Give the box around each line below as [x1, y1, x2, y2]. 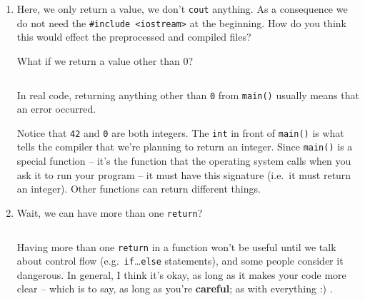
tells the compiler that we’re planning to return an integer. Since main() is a [16, 139, 353, 154]
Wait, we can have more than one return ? [16, 205, 203, 220]
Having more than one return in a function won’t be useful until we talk [16, 239, 336, 254]
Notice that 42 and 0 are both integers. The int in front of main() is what [16, 125, 344, 140]
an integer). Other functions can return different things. [16, 181, 261, 196]
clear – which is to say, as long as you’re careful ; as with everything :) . [16, 281, 333, 296]
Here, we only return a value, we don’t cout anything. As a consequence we [16, 1, 348, 16]
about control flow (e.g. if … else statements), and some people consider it [16, 253, 344, 268]
